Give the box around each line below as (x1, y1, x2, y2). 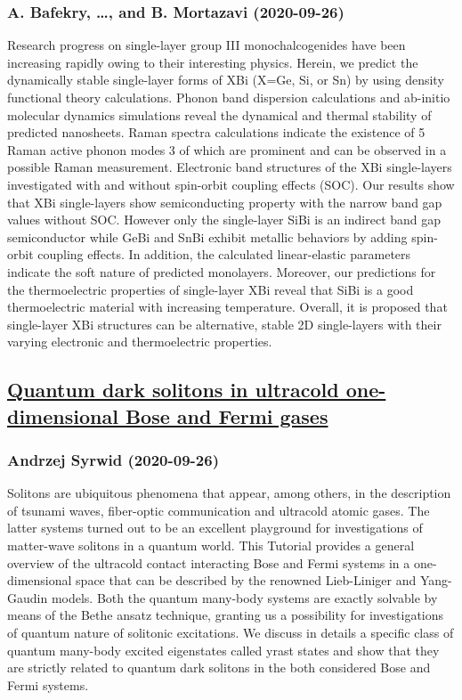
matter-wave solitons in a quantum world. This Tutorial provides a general (7, 536, 415, 555)
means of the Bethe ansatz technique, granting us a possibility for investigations (7, 606, 444, 624)
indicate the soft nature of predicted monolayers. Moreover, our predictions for (7, 262, 436, 281)
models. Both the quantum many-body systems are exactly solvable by (51, 588, 438, 606)
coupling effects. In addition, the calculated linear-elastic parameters (37, 245, 411, 264)
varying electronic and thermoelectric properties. (7, 332, 272, 351)
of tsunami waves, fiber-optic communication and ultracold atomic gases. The (7, 501, 430, 519)
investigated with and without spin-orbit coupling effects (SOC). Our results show (7, 175, 455, 193)
